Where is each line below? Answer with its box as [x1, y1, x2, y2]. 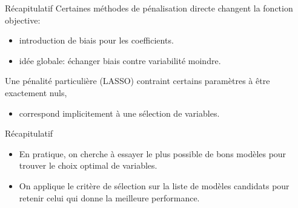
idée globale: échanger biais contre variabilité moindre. [19, 54, 221, 67]
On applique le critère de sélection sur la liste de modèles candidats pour [19, 179, 290, 192]
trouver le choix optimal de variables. [19, 159, 157, 172]
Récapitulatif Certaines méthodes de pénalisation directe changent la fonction [5, 2, 293, 14]
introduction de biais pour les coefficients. [19, 34, 174, 47]
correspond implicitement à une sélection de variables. [19, 106, 220, 119]
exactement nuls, [5, 86, 67, 99]
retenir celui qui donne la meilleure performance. [19, 191, 200, 204]
